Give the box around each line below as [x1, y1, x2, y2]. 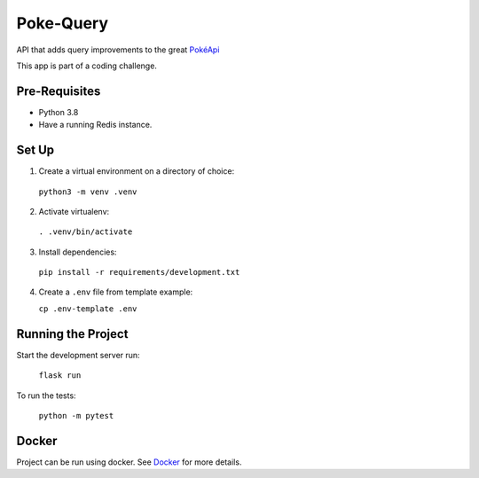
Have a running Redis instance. [38, 120, 153, 130]
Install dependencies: [38, 247, 117, 257]
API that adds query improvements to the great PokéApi [16, 44, 220, 55]
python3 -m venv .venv [38, 186, 137, 197]
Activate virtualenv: [38, 206, 110, 216]
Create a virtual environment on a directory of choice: [38, 166, 235, 176]
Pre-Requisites [16, 83, 101, 98]
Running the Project [16, 326, 129, 341]
